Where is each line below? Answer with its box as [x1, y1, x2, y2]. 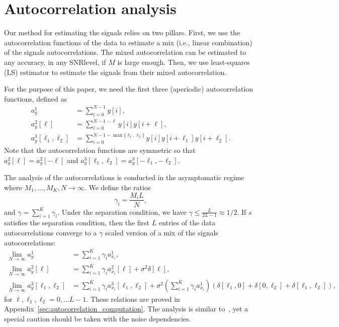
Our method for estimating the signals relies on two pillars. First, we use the [4, 27, 240, 38]
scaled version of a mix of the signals [105, 227, 218, 237]
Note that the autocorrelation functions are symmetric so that [4, 145, 196, 155]
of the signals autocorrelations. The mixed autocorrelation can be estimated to [4, 47, 246, 57]
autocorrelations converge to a [4, 227, 97, 237]
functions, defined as [4, 93, 67, 104]
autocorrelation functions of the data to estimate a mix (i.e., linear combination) [4, 37, 252, 47]
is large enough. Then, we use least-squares [117, 56, 250, 67]
